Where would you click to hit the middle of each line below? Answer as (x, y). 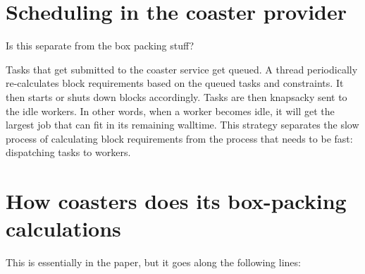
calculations (63, 228)
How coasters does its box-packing (176, 201)
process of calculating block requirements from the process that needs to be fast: (179, 138)
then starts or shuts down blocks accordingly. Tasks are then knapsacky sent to (177, 96)
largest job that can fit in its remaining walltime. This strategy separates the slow (182, 125)
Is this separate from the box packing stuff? (100, 46)
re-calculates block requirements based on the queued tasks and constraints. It (175, 83)
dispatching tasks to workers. (68, 152)
